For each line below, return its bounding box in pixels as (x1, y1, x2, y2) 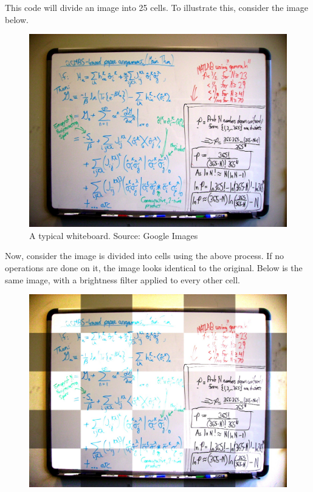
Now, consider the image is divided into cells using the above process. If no (5, 249, 284, 262)
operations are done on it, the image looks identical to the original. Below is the (5, 261, 303, 274)
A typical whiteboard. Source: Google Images (29, 229, 198, 241)
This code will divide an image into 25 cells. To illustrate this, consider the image (5, 1, 308, 13)
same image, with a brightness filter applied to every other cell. (5, 273, 240, 286)
